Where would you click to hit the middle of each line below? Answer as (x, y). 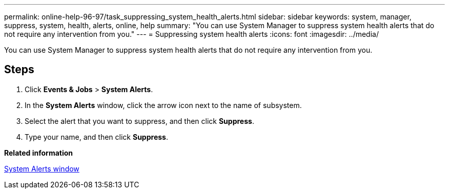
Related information (39, 153)
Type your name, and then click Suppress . (96, 137)
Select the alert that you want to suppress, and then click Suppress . (139, 121)
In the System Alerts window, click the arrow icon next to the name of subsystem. (163, 105)
